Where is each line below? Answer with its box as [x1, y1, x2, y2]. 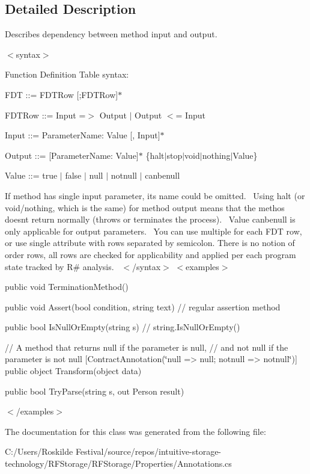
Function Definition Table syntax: [5, 68, 129, 81]
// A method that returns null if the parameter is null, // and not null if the [5, 340, 288, 353]
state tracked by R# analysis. [5, 260, 114, 272]
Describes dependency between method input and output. [5, 28, 217, 40]
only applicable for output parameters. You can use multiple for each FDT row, [5, 224, 302, 237]
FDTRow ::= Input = [5, 108, 86, 121]
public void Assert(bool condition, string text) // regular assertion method [5, 300, 281, 313]
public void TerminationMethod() [5, 280, 129, 293]
